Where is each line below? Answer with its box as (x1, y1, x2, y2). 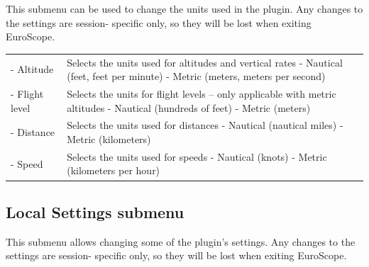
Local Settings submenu (6, 200, 184, 222)
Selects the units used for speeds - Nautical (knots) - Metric (67, 149, 327, 164)
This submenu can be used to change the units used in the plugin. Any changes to (6, 1, 363, 16)
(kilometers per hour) (67, 163, 160, 178)
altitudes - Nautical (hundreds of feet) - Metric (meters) (67, 100, 311, 115)
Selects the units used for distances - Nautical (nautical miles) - (67, 118, 343, 132)
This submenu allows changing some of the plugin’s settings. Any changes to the (6, 234, 356, 249)
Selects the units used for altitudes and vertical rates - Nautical (67, 55, 343, 69)
